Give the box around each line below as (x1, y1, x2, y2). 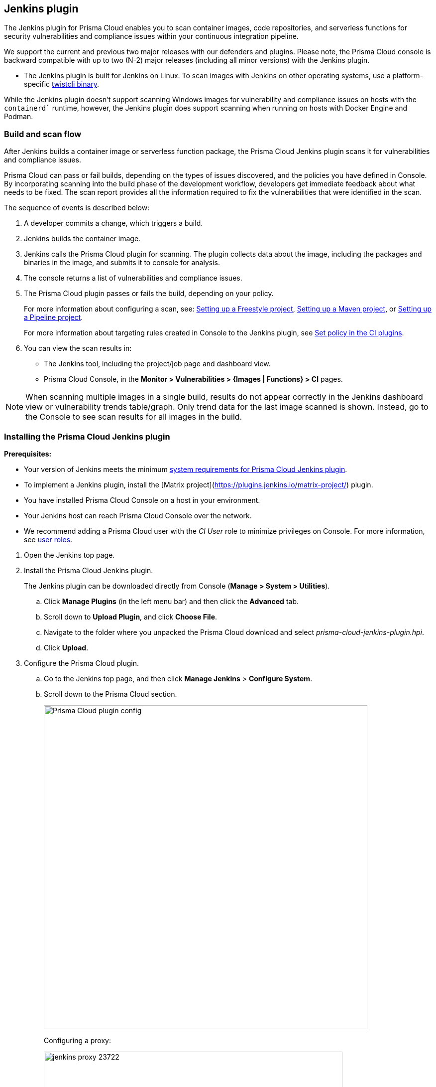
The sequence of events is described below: (4, 203, 150, 212)
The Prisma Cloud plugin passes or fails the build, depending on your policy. (24, 289, 274, 298)
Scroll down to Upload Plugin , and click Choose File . (44, 612, 218, 621)
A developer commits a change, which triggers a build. (24, 219, 203, 228)
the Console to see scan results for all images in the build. (25, 412, 242, 422)
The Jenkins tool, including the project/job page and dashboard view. (44, 359, 271, 368)
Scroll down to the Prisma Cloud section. (44, 689, 177, 698)
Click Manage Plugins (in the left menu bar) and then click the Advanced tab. (44, 597, 299, 606)
